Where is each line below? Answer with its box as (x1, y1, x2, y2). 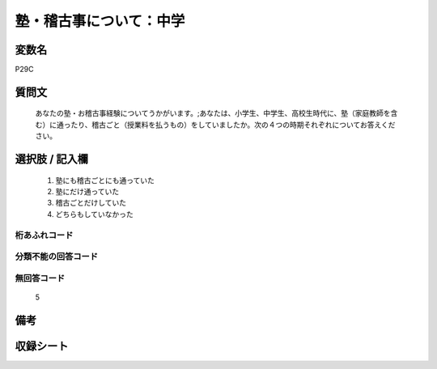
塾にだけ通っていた (55, 187, 120, 197)
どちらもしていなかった (55, 209, 134, 218)
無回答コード (15, 272, 66, 283)
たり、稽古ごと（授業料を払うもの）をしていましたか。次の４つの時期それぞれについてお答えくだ (70, 120, 396, 129)
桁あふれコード (15, 229, 74, 240)
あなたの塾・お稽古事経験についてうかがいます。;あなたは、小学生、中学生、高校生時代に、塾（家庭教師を (35, 108, 391, 118)
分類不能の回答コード (15, 251, 99, 262)
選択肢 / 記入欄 (15, 152, 89, 166)
